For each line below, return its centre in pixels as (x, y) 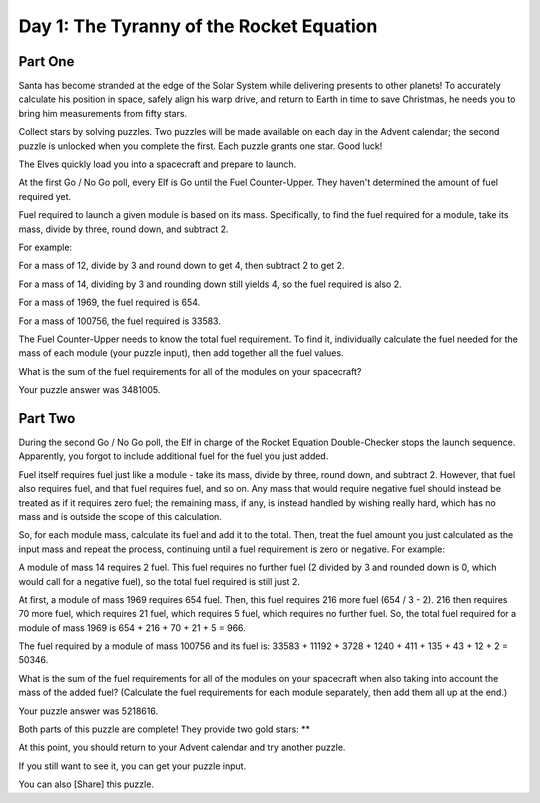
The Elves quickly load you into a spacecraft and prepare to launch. (157, 164)
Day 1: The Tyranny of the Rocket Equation (198, 26)
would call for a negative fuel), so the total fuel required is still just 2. (159, 581)
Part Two (47, 418)
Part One (46, 61)
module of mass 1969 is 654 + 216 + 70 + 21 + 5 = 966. (132, 627)
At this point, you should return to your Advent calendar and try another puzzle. (182, 747)
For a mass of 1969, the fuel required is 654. (109, 302)
